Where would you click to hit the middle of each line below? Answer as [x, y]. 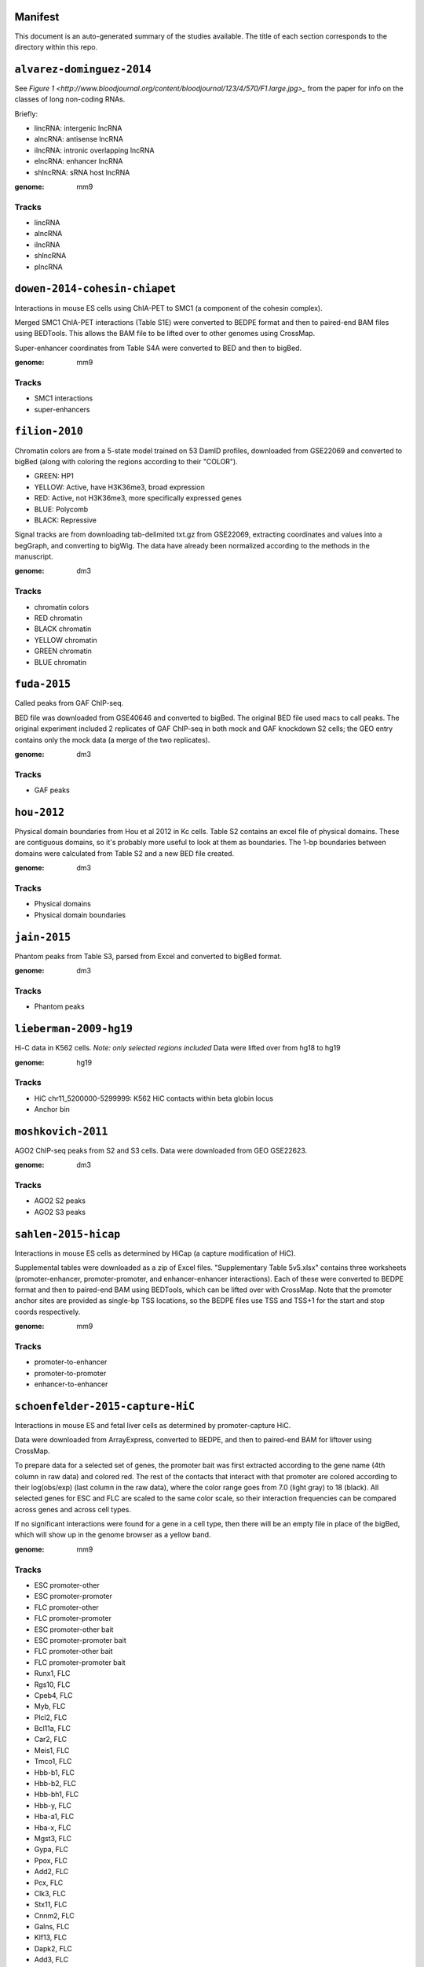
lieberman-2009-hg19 [74, 1029]
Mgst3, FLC [53, 1838]
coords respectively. [48, 1312]
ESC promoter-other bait [74, 1629]
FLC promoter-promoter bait [80, 1662]
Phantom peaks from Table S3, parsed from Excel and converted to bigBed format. [148, 956]
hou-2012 [40, 812]
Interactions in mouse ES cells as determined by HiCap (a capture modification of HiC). [155, 1253]
